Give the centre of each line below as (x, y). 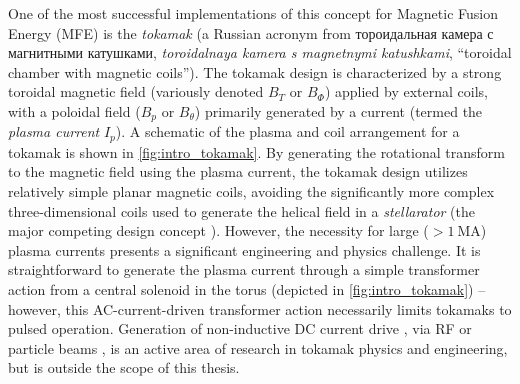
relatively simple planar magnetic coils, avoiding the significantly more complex (251, 191)
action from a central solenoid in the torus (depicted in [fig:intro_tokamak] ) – (247, 289)
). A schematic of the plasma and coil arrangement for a (287, 131)
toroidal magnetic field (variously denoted (136, 91)
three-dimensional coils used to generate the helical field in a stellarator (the (242, 210)
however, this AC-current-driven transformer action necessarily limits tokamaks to (260, 308)
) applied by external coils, (406, 91)
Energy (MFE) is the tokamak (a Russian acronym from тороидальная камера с (251, 32)
